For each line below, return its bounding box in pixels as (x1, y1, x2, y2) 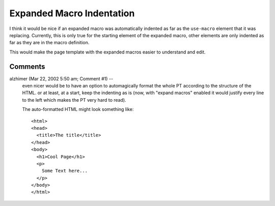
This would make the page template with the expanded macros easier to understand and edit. (9, 49, 206, 55)
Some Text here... (41, 168, 88, 174)
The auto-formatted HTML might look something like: (22, 106, 134, 112)
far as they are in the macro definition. (9, 40, 90, 46)
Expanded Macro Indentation (9, 8, 135, 19)
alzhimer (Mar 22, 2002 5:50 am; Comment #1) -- (9, 75, 114, 81)
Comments (9, 62, 45, 71)
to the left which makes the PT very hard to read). (22, 97, 127, 103)
